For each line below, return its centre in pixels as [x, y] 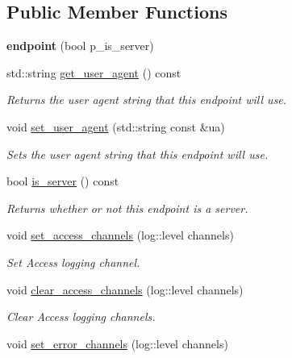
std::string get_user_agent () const [94, 72]
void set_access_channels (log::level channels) [120, 235]
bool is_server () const [63, 181]
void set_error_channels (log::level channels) [117, 343]
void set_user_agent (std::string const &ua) [116, 126]
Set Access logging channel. [73, 262]
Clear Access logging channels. [81, 316]
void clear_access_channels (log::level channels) [125, 289]
